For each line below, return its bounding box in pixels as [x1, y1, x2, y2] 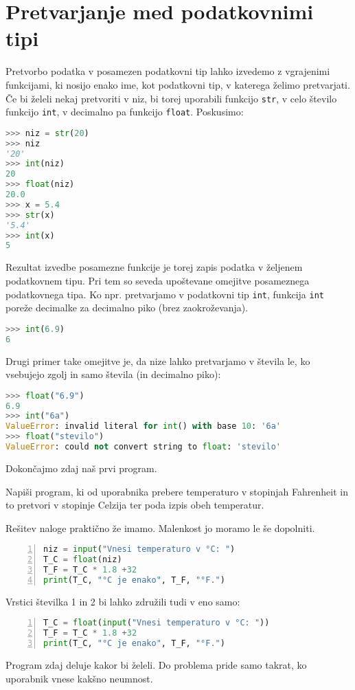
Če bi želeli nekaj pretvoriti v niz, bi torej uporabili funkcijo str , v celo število [5, 91, 337, 105]
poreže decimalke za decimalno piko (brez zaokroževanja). [5, 300, 249, 315]
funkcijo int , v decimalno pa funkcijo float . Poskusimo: [5, 104, 244, 119]
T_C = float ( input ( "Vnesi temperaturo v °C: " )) [43, 618, 270, 628]
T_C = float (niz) [43, 555, 122, 565]
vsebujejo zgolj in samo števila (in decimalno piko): [5, 367, 221, 381]
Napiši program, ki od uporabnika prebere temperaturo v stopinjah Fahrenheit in [5, 484, 348, 498]
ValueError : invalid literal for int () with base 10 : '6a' [5, 421, 281, 432]
